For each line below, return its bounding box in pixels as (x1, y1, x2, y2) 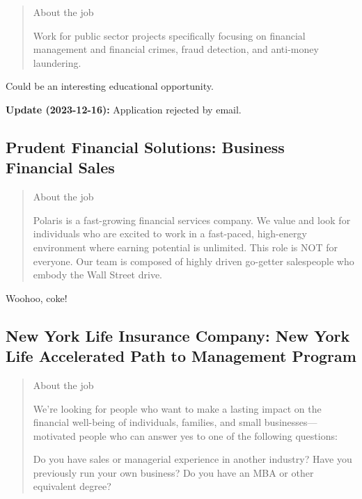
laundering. (33, 55, 81, 70)
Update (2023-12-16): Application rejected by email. (6, 102, 242, 116)
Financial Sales (6, 157, 115, 178)
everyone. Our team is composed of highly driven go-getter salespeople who (33, 253, 354, 268)
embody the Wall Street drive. (33, 267, 163, 282)
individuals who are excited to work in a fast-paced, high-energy (33, 226, 307, 241)
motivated (33, 428, 76, 443)
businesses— (264, 415, 317, 429)
